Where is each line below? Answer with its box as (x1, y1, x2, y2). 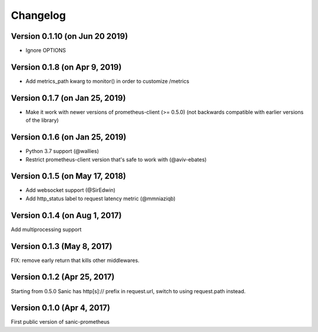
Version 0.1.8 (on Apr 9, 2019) (11, 62, 122, 72)
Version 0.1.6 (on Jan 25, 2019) (11, 132, 127, 142)
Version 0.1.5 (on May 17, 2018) (11, 171, 127, 181)
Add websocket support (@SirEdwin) (25, 187, 116, 194)
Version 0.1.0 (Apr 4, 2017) (11, 303, 110, 313)
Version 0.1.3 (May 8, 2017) (11, 241, 112, 251)
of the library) (25, 117, 59, 124)
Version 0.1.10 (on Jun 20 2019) (11, 31, 128, 41)
